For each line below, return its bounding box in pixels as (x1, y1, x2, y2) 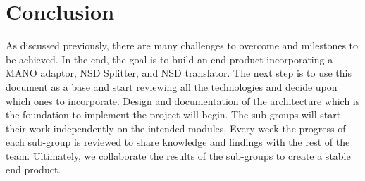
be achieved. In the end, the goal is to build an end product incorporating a (6, 51, 333, 66)
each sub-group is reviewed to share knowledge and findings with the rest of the (6, 135, 350, 149)
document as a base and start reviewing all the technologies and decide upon (6, 79, 338, 94)
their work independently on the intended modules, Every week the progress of (6, 120, 346, 135)
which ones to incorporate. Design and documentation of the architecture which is (6, 93, 360, 108)
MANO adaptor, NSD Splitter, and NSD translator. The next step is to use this (6, 65, 352, 80)
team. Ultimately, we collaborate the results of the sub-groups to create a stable (6, 148, 351, 163)
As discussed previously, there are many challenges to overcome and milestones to (6, 38, 359, 53)
